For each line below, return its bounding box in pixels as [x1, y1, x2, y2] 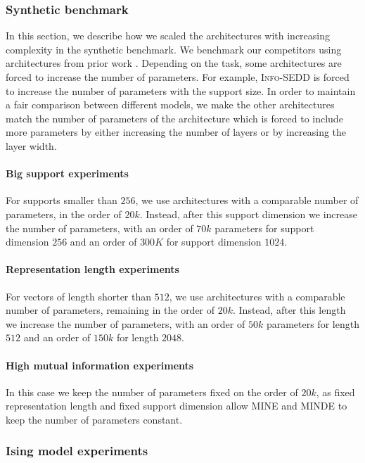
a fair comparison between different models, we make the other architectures [6, 97, 335, 112]
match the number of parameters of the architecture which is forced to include [6, 110, 343, 125]
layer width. [6, 138, 57, 153]
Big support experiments [6, 166, 129, 181]
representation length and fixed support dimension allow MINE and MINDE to [6, 398, 347, 413]
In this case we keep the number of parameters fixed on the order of [6, 384, 298, 399]
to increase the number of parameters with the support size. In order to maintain [6, 83, 356, 98]
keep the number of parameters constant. [6, 412, 183, 426]
